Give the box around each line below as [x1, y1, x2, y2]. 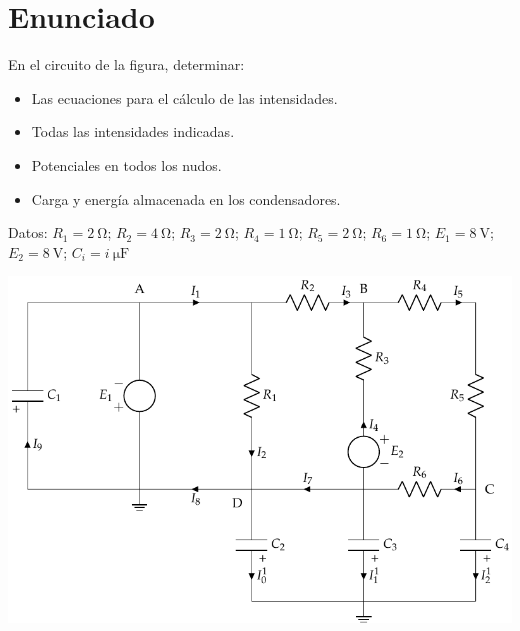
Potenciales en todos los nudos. [31, 154, 222, 175]
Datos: [8, 222, 48, 243]
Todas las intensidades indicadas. [31, 121, 235, 142]
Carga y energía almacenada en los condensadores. [31, 188, 341, 209]
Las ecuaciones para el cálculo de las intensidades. [31, 87, 338, 108]
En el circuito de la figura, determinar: [8, 54, 245, 75]
